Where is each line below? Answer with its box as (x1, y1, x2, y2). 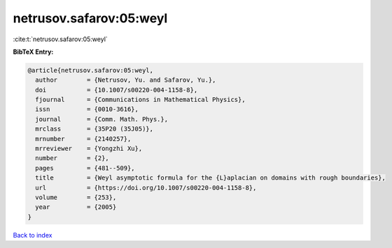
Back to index (13, 231, 52, 239)
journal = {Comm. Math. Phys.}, (35, 115, 168, 123)
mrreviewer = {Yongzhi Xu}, (35, 145, 143, 153)
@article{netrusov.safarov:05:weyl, (27, 66, 154, 74)
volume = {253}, (35, 194, 117, 201)
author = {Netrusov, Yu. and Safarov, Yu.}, (35, 76, 216, 84)
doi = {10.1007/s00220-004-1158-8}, (35, 86, 198, 94)
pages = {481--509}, (35, 164, 136, 172)
